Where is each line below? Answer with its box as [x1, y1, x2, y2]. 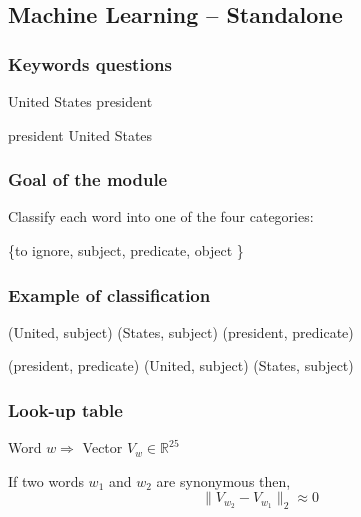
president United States [8, 124, 153, 145]
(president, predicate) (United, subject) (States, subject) [8, 355, 354, 376]
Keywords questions [8, 51, 172, 76]
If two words [8, 470, 84, 491]
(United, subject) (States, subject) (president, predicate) [8, 321, 354, 342]
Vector [82, 437, 123, 458]
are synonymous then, [156, 470, 291, 491]
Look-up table [8, 397, 123, 422]
